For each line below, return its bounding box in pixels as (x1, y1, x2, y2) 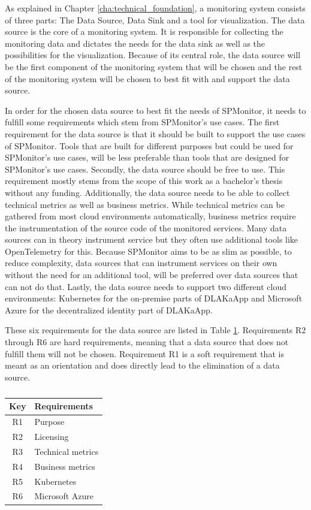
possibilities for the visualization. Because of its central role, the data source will (5, 49, 301, 61)
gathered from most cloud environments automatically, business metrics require (5, 210, 296, 222)
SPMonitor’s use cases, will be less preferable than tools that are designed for (5, 151, 289, 164)
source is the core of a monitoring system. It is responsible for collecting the (5, 25, 283, 38)
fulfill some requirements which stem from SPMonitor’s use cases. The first (5, 116, 280, 128)
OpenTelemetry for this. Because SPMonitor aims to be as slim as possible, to (5, 245, 292, 257)
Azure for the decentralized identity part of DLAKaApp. (5, 303, 213, 316)
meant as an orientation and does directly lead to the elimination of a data (5, 359, 280, 372)
